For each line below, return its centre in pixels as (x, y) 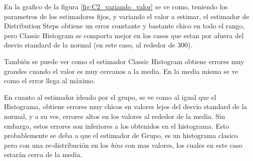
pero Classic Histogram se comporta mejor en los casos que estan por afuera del (124, 35)
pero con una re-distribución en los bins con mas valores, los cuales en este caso (123, 145)
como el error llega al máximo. (50, 80)
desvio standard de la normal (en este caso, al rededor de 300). (98, 45)
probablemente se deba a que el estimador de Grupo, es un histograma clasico (121, 135)
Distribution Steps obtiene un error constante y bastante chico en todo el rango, (124, 26)
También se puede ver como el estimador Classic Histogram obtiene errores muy (124, 61)
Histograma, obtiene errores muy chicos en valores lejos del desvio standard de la (126, 106)
